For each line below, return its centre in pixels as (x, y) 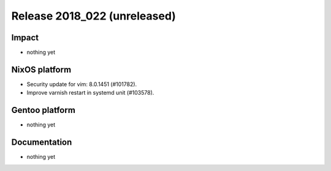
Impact (25, 38)
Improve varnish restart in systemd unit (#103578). (90, 93)
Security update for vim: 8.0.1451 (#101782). (82, 84)
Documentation (42, 143)
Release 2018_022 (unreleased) (93, 16)
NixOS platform (41, 69)
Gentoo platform (44, 110)
